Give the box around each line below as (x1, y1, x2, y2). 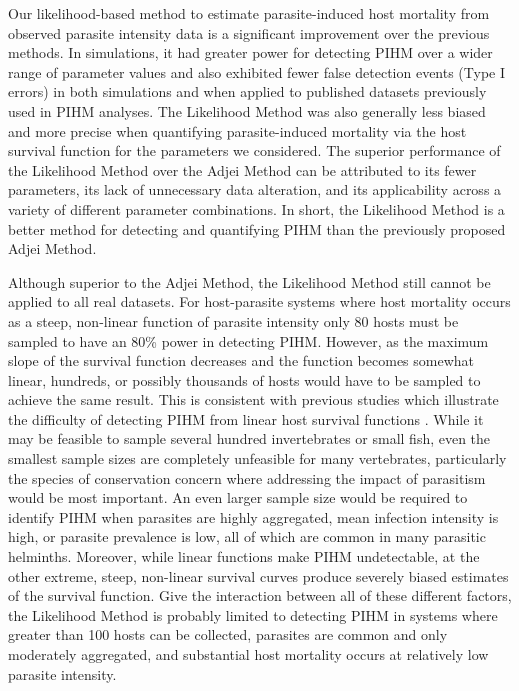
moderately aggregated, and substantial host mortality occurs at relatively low (8, 644, 489, 664)
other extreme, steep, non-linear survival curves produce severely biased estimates (8, 565, 509, 586)
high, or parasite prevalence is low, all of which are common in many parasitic (8, 526, 486, 547)
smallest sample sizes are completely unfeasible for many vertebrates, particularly (8, 448, 507, 469)
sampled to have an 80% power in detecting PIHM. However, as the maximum (8, 330, 489, 351)
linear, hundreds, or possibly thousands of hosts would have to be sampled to (8, 369, 481, 390)
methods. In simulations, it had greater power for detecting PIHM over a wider (8, 42, 493, 63)
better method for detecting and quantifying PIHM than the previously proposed (8, 218, 506, 239)
